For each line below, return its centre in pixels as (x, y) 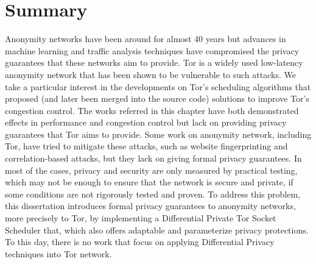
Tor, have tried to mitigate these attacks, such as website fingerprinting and (146, 146)
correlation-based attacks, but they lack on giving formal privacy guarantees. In (153, 158)
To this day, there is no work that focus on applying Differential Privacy (140, 242)
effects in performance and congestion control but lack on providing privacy (146, 122)
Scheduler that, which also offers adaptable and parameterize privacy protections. (157, 230)
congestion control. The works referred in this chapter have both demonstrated (152, 110)
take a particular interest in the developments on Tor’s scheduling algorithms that (158, 86)
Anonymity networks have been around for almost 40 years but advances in (146, 39)
